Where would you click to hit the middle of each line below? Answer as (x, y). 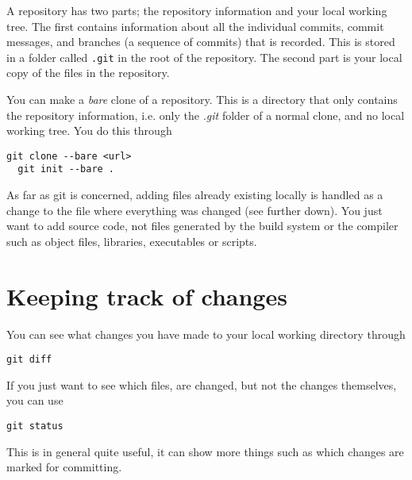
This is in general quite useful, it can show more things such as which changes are (205, 451)
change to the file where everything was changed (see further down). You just (194, 210)
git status (35, 426)
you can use (35, 400)
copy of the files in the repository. (88, 73)
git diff (29, 360)
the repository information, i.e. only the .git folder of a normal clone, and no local (206, 115)
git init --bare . (66, 169)
